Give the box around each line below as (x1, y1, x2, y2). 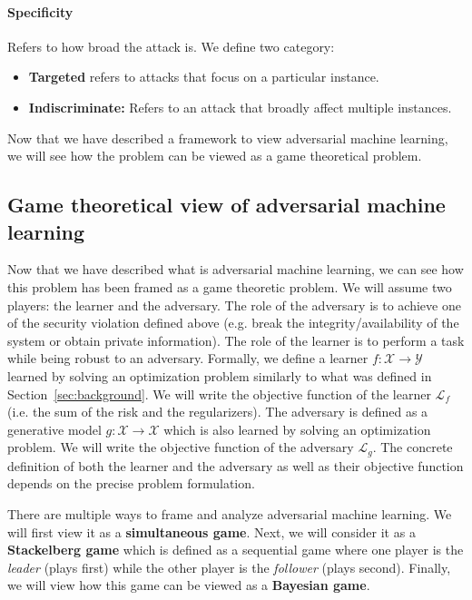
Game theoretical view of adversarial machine (7, 191, 446, 219)
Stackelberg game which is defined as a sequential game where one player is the (7, 540, 464, 559)
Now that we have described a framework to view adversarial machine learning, (7, 128, 448, 147)
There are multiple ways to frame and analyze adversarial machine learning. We (7, 504, 452, 523)
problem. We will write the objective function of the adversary (7, 438, 354, 457)
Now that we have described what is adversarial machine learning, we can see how (7, 260, 464, 279)
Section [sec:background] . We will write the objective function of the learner (7, 384, 431, 403)
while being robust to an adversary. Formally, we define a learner (7, 349, 369, 368)
